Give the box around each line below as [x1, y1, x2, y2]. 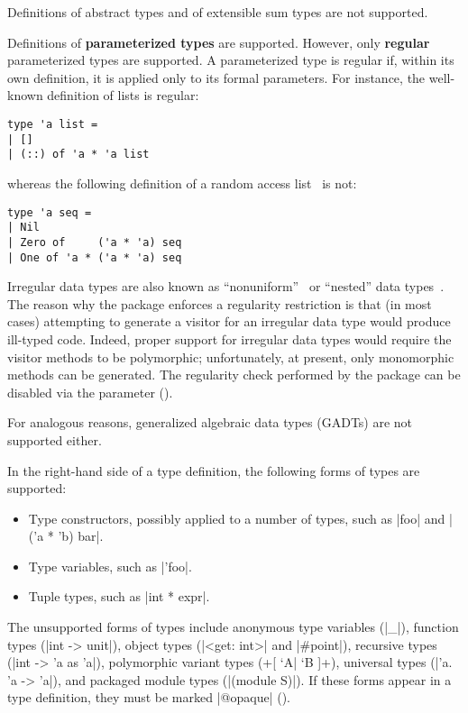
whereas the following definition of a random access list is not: [7, 173, 357, 192]
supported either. [7, 430, 102, 449]
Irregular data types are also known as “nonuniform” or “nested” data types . [7, 277, 445, 296]
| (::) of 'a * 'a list [7, 148, 150, 161]
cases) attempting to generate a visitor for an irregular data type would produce [7, 312, 451, 331]
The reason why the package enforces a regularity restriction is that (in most [7, 294, 432, 313]
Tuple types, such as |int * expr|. [28, 587, 210, 606]
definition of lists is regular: [47, 86, 199, 105]
